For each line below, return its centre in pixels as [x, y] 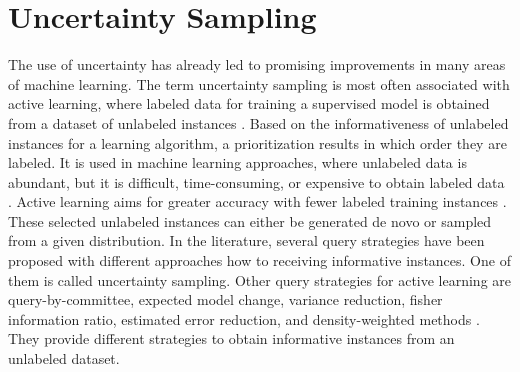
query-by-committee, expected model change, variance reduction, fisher [225, 299]
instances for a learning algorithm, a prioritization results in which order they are [257, 142]
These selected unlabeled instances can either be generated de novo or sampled [250, 220]
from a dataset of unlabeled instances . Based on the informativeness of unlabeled [258, 122]
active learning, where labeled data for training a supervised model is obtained [249, 103]
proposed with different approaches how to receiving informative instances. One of [259, 260]
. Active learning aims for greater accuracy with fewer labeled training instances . [257, 201]
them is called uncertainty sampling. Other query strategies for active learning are [260, 279]
